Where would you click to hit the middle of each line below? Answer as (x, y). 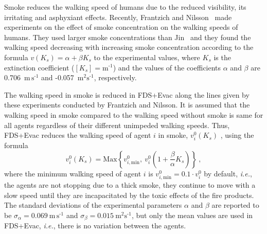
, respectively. (115, 77)
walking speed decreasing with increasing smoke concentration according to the (129, 47)
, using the (237, 135)
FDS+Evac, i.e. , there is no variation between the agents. (95, 226)
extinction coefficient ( (39, 67)
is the (222, 57)
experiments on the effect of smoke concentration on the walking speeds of (121, 27)
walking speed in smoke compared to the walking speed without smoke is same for (134, 114)
